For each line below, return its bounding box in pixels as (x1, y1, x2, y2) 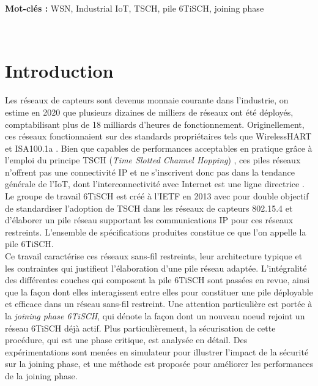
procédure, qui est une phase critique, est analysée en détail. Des (5, 333, 248, 346)
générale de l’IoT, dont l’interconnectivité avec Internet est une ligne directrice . (5, 177, 305, 190)
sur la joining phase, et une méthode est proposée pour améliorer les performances (5, 357, 313, 370)
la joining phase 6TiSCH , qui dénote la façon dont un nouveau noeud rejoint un (5, 310, 305, 322)
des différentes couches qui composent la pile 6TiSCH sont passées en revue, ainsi (5, 273, 310, 286)
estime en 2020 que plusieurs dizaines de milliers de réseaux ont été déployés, (5, 105, 294, 118)
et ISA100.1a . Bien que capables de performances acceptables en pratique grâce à (5, 141, 312, 154)
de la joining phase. (5, 369, 78, 382)
